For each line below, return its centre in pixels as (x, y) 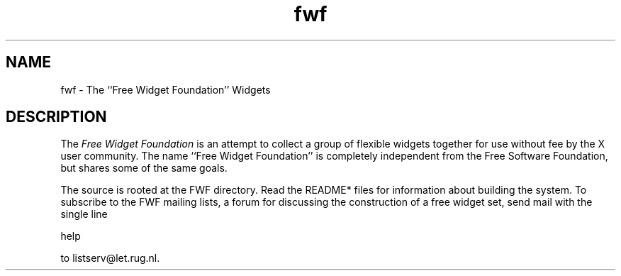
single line (84, 214)
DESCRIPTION (56, 117)
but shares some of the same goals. (144, 168)
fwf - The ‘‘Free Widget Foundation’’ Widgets (166, 89)
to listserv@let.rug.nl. (110, 258)
